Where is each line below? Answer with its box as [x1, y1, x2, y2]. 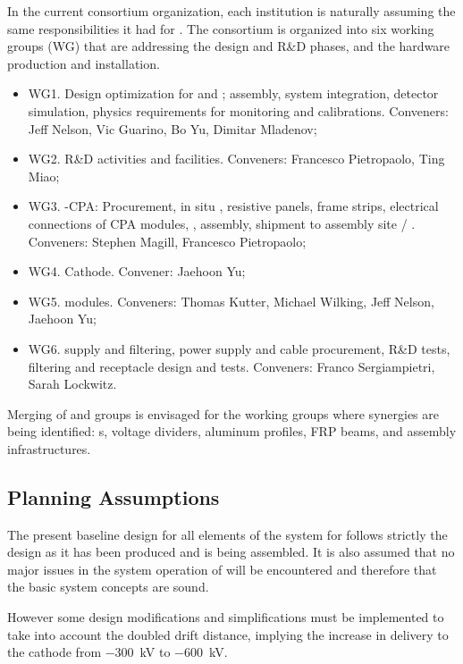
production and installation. [7, 54, 160, 72]
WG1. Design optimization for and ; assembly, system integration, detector [28, 84, 439, 103]
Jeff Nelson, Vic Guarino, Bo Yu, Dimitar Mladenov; [28, 119, 317, 138]
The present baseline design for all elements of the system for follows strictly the [7, 525, 448, 543]
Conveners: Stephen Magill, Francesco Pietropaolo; [28, 231, 307, 250]
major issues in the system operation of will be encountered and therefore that [7, 559, 437, 578]
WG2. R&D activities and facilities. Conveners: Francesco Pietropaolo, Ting [28, 149, 445, 168]
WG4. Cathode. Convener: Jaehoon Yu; [28, 262, 246, 281]
